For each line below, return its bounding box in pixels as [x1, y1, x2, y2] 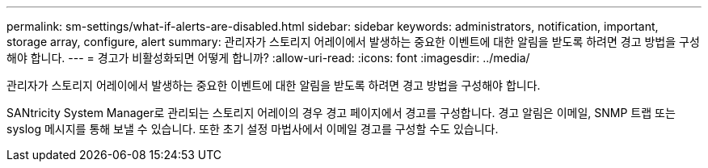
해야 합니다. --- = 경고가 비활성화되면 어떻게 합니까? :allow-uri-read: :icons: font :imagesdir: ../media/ [6, 51, 530, 65]
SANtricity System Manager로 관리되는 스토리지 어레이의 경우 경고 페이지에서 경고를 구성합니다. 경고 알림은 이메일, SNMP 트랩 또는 [6, 106, 676, 120]
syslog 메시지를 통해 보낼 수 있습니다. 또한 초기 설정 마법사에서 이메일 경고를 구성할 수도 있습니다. [6, 122, 499, 136]
